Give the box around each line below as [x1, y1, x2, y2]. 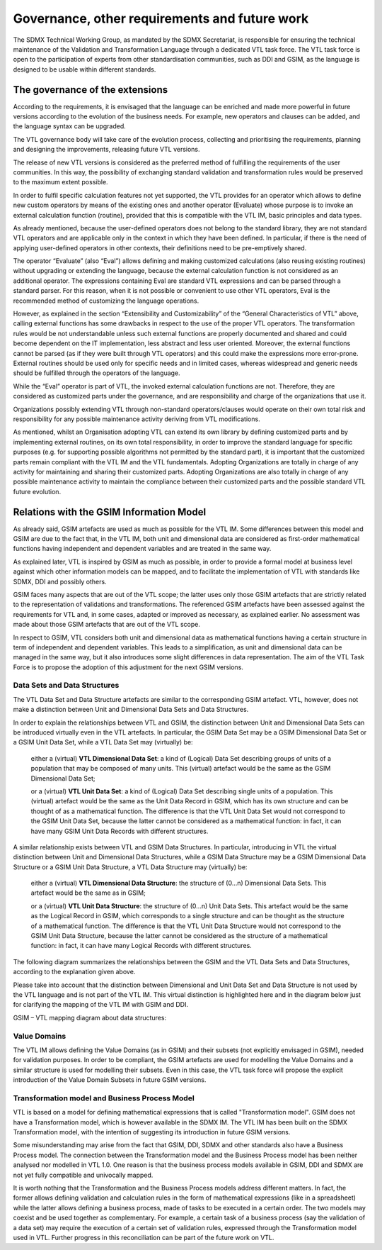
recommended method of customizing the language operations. [13, 296, 199, 305]
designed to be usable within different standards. [13, 65, 156, 74]
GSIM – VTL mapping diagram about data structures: [13, 1013, 166, 1022]
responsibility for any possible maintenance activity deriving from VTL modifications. [13, 415, 261, 423]
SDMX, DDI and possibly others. [13, 577, 107, 586]
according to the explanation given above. [13, 968, 136, 976]
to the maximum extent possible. [13, 178, 109, 186]
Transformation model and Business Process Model [13, 1093, 195, 1103]
